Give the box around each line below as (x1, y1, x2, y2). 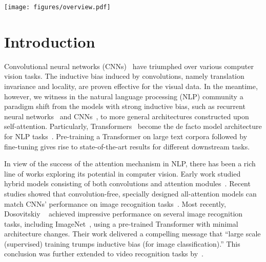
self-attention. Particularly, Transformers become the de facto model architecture (4, 121, 262, 132)
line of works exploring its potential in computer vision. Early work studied (4, 168, 241, 179)
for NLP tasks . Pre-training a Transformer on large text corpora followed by (4, 130, 248, 141)
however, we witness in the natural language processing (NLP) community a (4, 91, 243, 101)
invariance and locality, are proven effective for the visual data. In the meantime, (4, 80, 258, 91)
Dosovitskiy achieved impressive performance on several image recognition (4, 208, 243, 219)
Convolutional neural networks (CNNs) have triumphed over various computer (4, 60, 254, 71)
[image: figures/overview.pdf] (4, 4, 111, 11)
